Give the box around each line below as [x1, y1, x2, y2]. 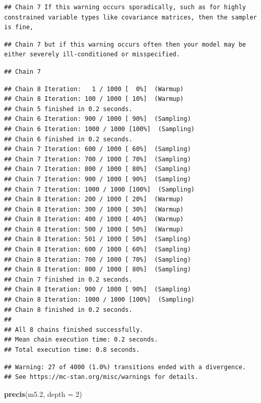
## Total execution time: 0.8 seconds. [4, 346, 140, 353]
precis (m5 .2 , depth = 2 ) [4, 388, 82, 399]
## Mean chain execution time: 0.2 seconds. [4, 336, 158, 344]
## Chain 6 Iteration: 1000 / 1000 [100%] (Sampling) [4, 125, 195, 133]
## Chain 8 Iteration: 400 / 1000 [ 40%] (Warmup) [4, 216, 184, 223]
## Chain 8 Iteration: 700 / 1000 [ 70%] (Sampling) [4, 256, 191, 263]
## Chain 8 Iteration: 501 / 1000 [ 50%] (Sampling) [4, 236, 191, 243]
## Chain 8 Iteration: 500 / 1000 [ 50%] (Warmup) [4, 225, 184, 233]
